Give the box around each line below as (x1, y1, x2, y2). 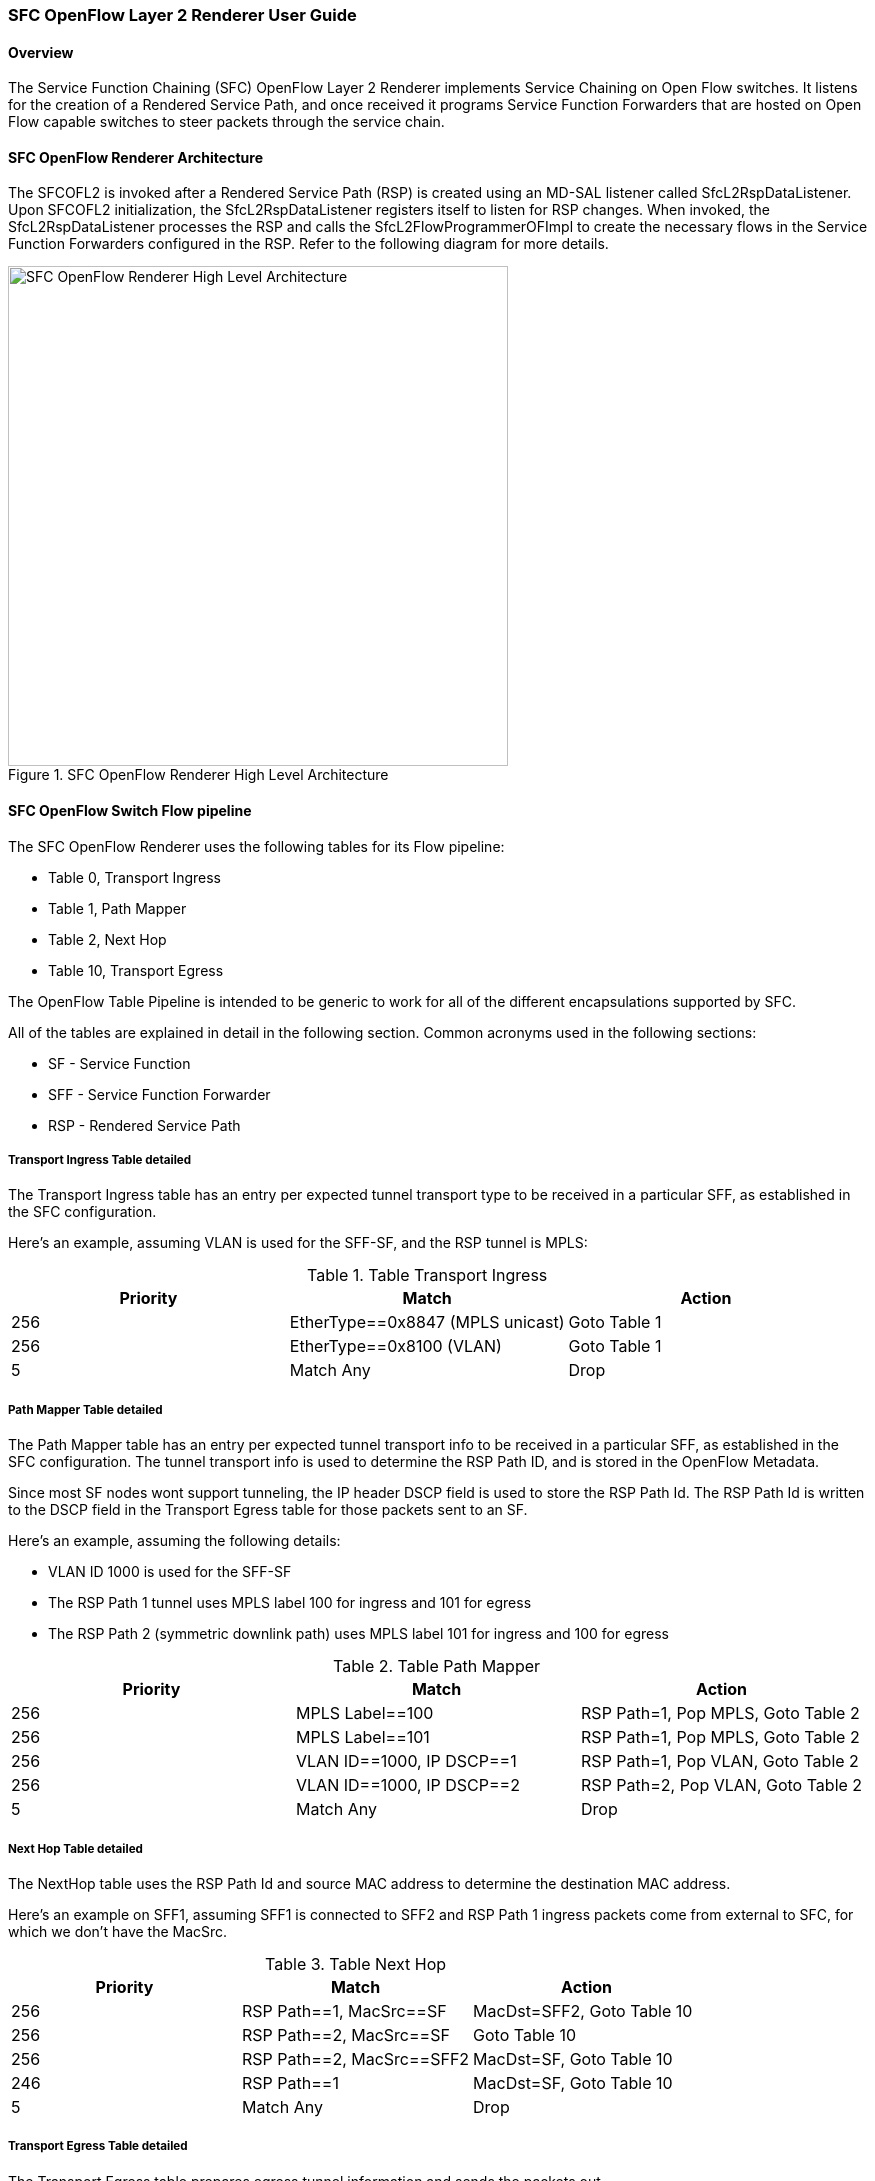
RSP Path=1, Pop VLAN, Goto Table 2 (581, 1751, 859, 1772)
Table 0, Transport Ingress (48, 868, 221, 886)
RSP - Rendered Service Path (48, 1116, 241, 1134)
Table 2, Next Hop (48, 930, 167, 948)
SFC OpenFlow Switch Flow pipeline (8, 802, 252, 820)
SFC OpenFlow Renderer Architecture (8, 148, 263, 166)
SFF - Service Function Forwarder (48, 1085, 271, 1103)
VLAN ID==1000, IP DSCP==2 (296, 1775, 520, 1796)
